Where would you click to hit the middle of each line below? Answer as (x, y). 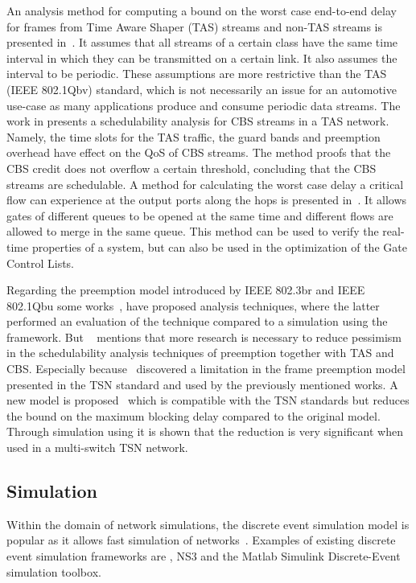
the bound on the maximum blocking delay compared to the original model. (194, 415)
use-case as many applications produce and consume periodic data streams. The (204, 105)
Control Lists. (40, 263)
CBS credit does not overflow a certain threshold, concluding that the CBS (192, 168)
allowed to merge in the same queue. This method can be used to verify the (193, 231)
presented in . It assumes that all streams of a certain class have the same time (202, 42)
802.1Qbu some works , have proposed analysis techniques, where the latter (193, 305)
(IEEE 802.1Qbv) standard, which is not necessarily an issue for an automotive (202, 89)
